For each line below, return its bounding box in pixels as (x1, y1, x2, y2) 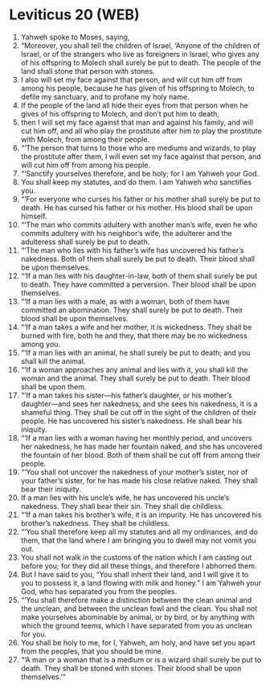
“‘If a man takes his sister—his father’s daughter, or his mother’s (20, 390, 232, 400)
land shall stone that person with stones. (20, 66, 155, 75)
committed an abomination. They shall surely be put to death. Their (20, 305, 243, 315)
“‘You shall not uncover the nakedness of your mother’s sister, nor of (20, 467, 248, 477)
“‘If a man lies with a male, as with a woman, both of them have (20, 296, 230, 306)
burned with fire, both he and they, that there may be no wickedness (20, 331, 247, 340)
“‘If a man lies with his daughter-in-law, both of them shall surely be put (20, 271, 258, 280)
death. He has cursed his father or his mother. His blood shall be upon (20, 202, 253, 212)
